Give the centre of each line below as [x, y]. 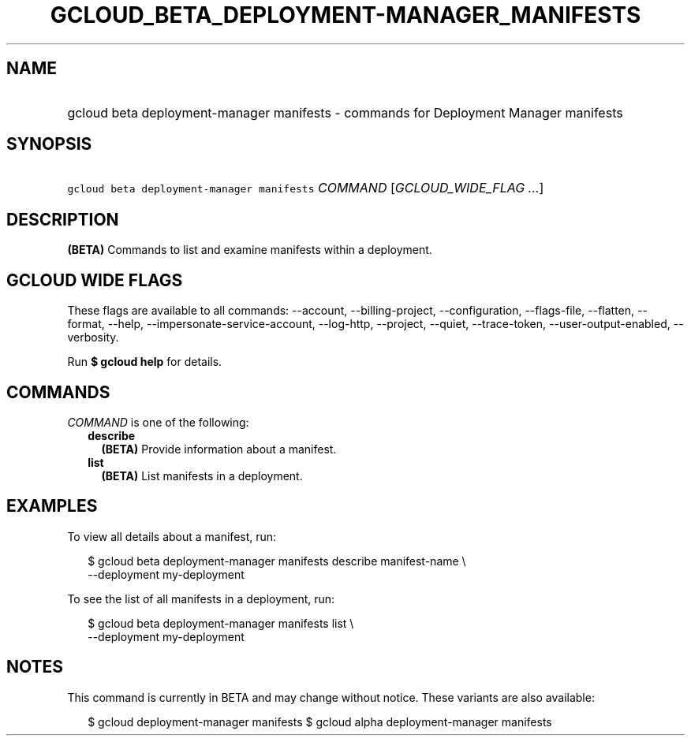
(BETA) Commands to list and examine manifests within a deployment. [250, 250]
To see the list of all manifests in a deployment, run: [201, 598]
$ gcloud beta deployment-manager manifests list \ [221, 623]
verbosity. [93, 337]
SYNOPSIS [49, 144]
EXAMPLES [52, 506]
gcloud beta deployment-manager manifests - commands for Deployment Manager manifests [345, 112]
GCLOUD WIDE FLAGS [95, 280]
